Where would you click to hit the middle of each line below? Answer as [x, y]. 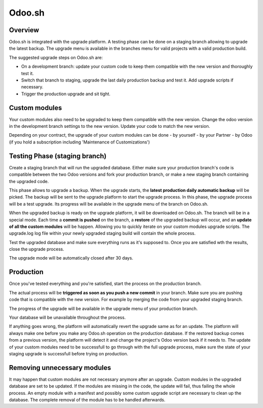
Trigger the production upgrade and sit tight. [66, 94]
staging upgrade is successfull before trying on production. [69, 353]
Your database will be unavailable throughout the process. [67, 317]
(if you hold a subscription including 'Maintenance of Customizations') [80, 142]
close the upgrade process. [37, 249]
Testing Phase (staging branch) [58, 156]
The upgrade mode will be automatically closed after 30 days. [71, 258]
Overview [24, 30]
